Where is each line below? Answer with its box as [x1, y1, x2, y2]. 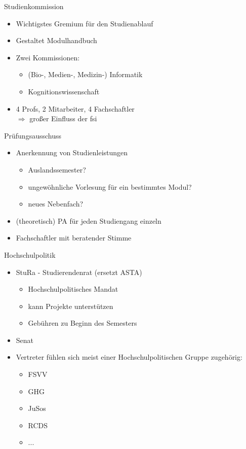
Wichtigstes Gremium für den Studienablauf [16, 18, 153, 28]
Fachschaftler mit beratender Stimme [16, 232, 132, 243]
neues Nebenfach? [28, 198, 84, 209]
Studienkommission [4, 1, 64, 11]
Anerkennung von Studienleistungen [16, 147, 128, 158]
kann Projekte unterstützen [28, 300, 113, 311]
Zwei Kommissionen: [16, 52, 80, 62]
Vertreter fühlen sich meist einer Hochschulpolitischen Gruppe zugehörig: [16, 352, 242, 362]
